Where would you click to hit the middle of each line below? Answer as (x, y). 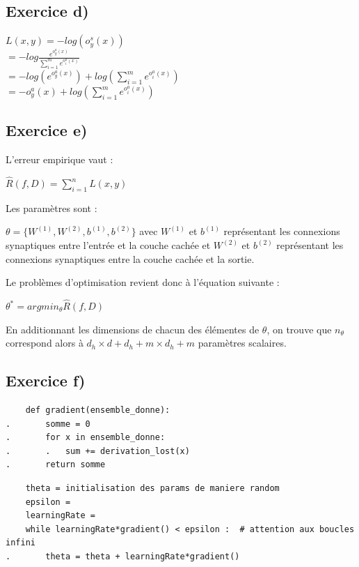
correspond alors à (45, 343)
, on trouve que (299, 329)
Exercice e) (47, 130)
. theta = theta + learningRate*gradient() (123, 556)
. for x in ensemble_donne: (86, 438)
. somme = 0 (48, 424)
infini (21, 543)
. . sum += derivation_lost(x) (98, 451)
